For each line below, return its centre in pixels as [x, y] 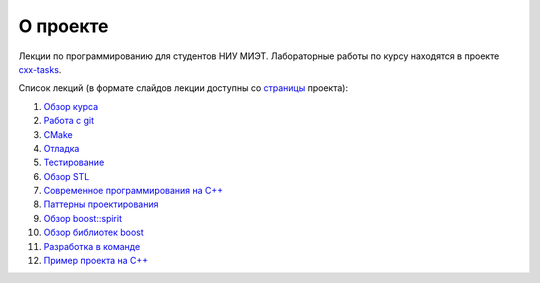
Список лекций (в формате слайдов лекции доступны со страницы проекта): [183, 88]
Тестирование [74, 162]
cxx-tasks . [40, 69]
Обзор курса [71, 106]
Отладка [61, 148]
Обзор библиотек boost [93, 232]
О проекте [63, 26]
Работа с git [69, 121]
